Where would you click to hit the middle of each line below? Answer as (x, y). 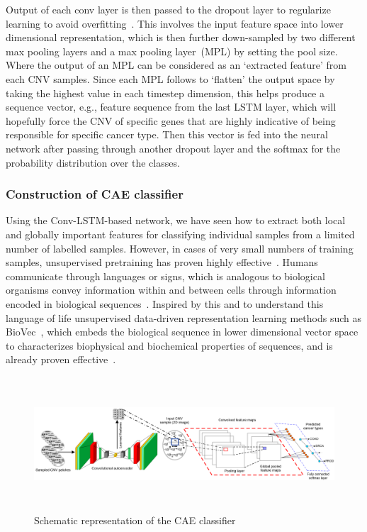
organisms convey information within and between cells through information (171, 290)
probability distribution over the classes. (93, 162)
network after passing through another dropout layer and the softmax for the (173, 148)
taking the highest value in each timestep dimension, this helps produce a (165, 93)
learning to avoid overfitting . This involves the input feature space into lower (175, 23)
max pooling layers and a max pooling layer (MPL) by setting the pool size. (172, 51)
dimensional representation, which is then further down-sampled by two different (181, 37)
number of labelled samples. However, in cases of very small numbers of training (180, 248)
